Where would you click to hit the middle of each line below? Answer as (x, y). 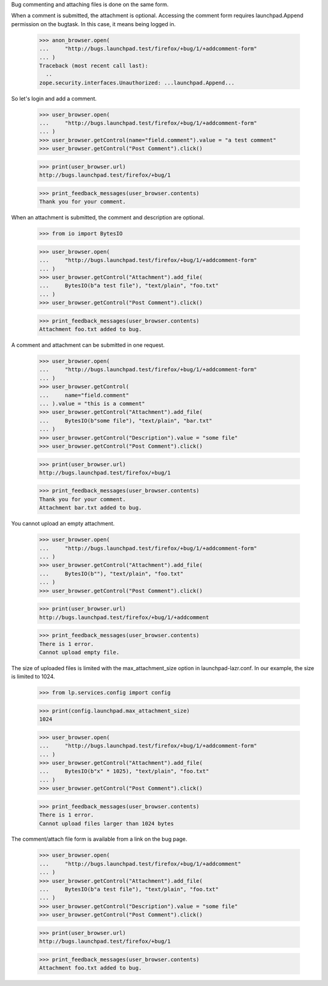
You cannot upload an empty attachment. (63, 524)
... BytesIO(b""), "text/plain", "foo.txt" (111, 573)
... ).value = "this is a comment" (92, 403)
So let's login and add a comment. (54, 98)
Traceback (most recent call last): (94, 66)
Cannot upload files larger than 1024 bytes (107, 823)
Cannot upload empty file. (79, 652)
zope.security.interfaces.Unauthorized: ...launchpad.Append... (137, 83)
